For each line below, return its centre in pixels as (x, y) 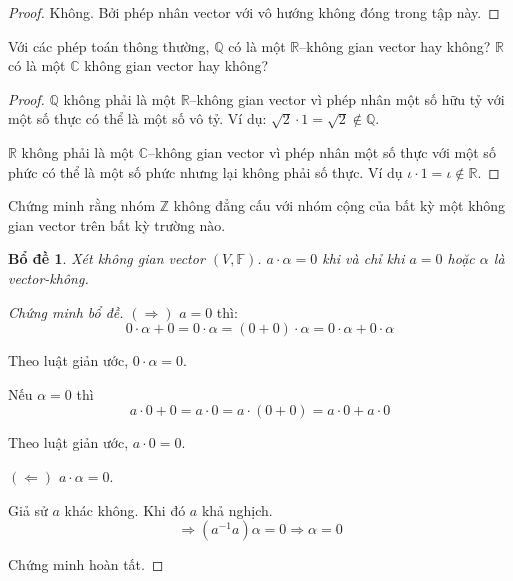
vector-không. (48, 277)
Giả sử (28, 509)
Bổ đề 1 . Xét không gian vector (106, 258)
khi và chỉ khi (363, 258)
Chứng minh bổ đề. (66, 311)
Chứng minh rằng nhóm (82, 205)
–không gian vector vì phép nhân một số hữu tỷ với (347, 98)
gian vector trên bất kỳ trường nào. (117, 224)
